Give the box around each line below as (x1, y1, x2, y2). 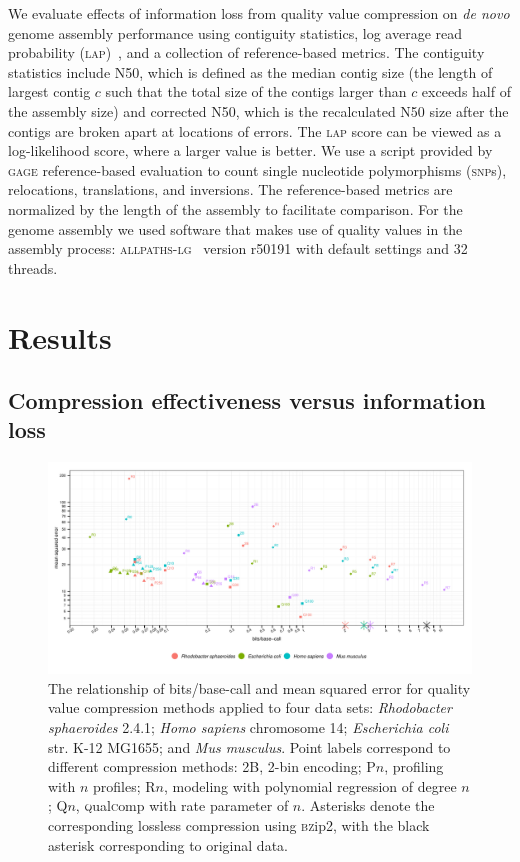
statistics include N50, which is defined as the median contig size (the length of (8, 61, 493, 82)
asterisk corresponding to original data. (48, 834, 288, 855)
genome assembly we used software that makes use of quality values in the (8, 218, 463, 239)
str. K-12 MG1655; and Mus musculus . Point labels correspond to (48, 736, 451, 757)
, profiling (384, 756, 444, 777)
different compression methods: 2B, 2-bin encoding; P (48, 756, 376, 777)
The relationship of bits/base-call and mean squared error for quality (48, 677, 471, 698)
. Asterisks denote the (301, 795, 435, 816)
